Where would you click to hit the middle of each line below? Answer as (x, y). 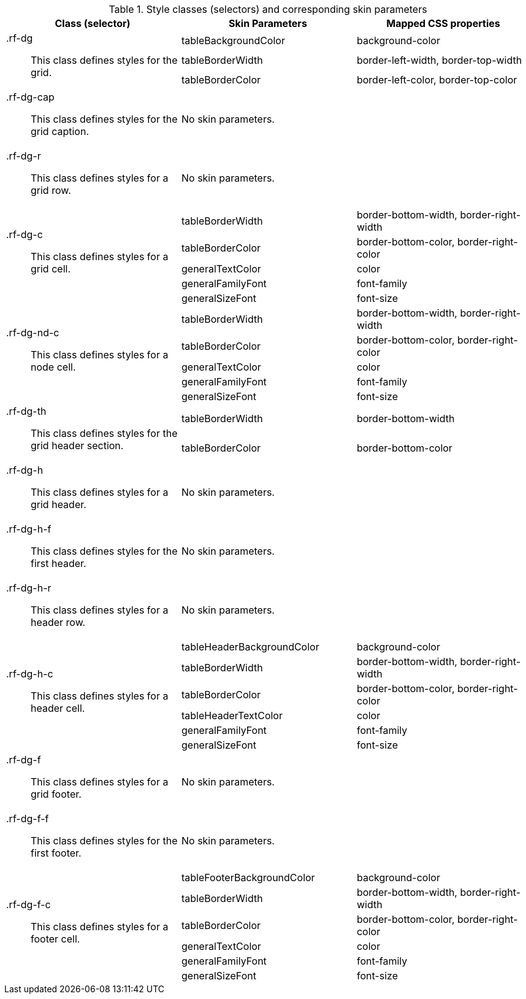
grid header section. (77, 445)
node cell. (53, 367)
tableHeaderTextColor (232, 715)
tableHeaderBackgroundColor (250, 647)
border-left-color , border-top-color (437, 80)
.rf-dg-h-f (29, 529)
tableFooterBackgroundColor (248, 877)
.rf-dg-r (24, 156)
